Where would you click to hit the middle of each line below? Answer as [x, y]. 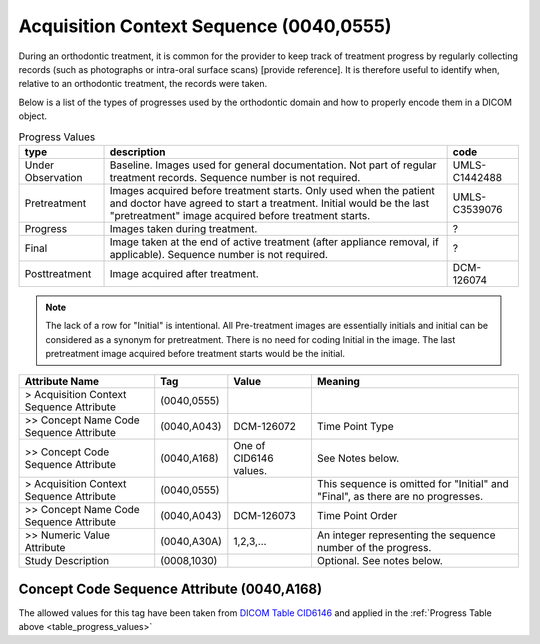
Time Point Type [355, 427]
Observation [53, 177]
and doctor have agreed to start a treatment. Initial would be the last [269, 203]
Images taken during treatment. [183, 228]
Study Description [67, 561]
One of [249, 446]
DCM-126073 [265, 516]
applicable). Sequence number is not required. [219, 254]
